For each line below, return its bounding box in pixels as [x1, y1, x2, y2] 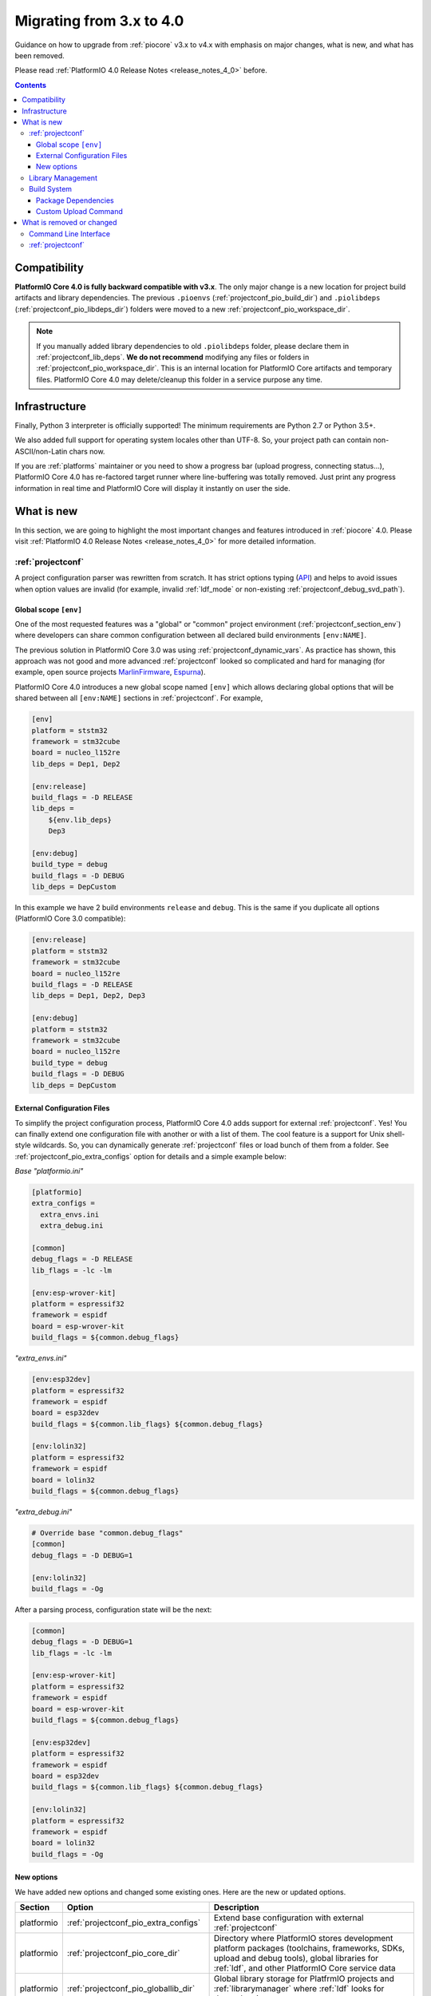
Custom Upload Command [36, 207, 124, 216]
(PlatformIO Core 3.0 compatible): [14, 914, 126, 924]
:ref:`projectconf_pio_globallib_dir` [66, 1983, 196, 1994]
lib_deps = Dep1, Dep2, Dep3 [31, 991, 146, 1000]
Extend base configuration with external [213, 1912, 364, 1923]
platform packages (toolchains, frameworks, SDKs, [213, 1943, 405, 1954]
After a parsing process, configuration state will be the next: [14, 1605, 212, 1614]
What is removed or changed [22, 218, 117, 228]
